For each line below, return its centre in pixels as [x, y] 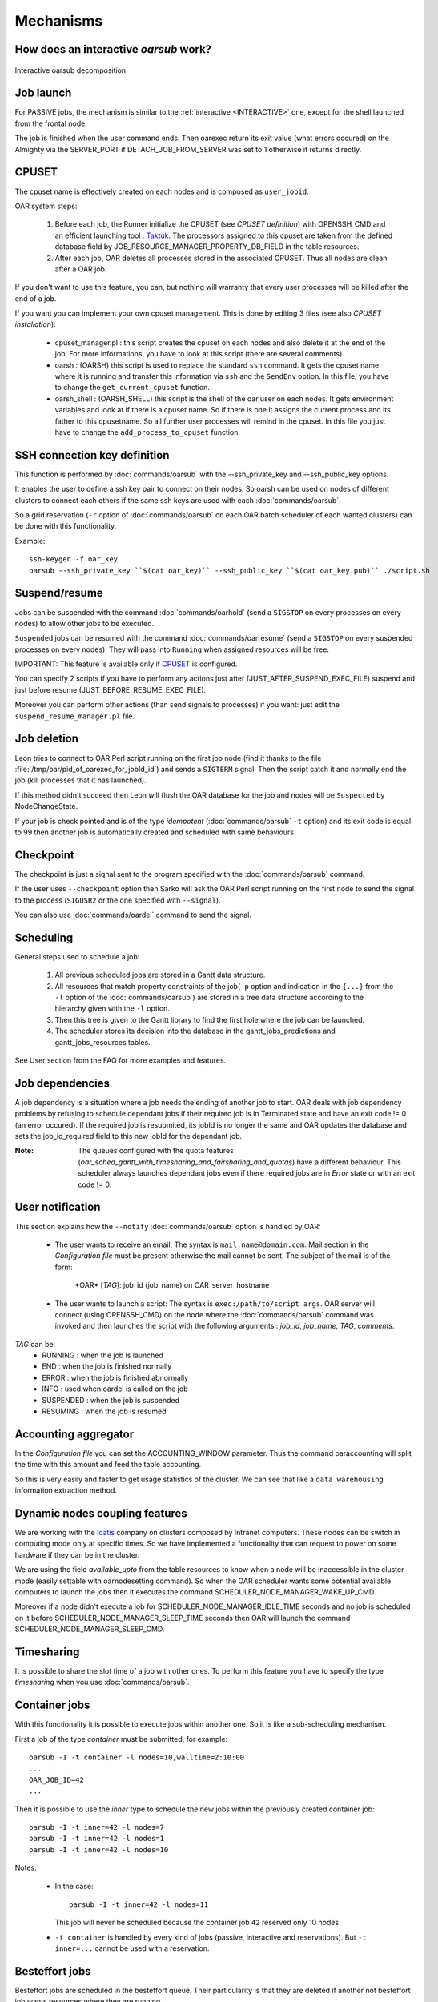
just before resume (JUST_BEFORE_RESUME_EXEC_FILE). [111, 689]
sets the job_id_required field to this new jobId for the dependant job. [129, 1136]
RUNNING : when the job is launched [103, 1355]
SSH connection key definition [92, 455]
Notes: [26, 1868]
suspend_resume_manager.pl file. [75, 716]
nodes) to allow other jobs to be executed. [84, 623]
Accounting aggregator [74, 1434]
